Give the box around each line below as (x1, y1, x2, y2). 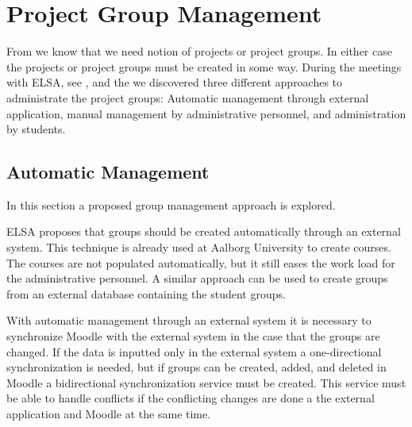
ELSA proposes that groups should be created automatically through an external (6, 223, 401, 240)
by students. (6, 121, 66, 137)
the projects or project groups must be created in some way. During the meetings (6, 58, 402, 75)
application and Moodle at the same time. (6, 406, 211, 422)
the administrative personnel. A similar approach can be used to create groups (6, 270, 388, 287)
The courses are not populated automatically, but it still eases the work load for (6, 254, 395, 271)
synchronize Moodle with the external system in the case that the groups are (6, 328, 380, 344)
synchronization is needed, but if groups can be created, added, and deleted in (6, 359, 387, 375)
